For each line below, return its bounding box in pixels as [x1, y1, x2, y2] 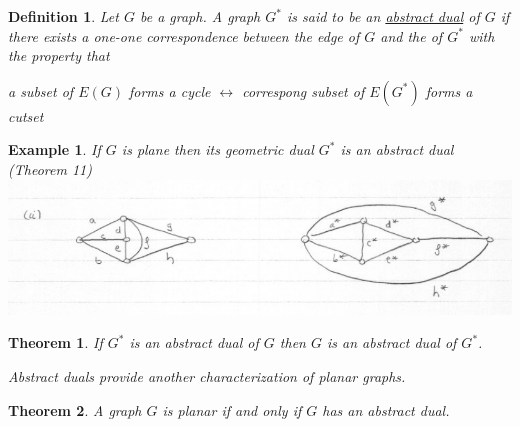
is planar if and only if [162, 399, 302, 420]
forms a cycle [128, 80, 211, 101]
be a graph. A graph [139, 6, 261, 26]
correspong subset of [242, 80, 365, 101]
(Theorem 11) [8, 158, 92, 179]
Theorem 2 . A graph [8, 399, 142, 420]
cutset [8, 105, 44, 126]
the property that [8, 45, 110, 66]
